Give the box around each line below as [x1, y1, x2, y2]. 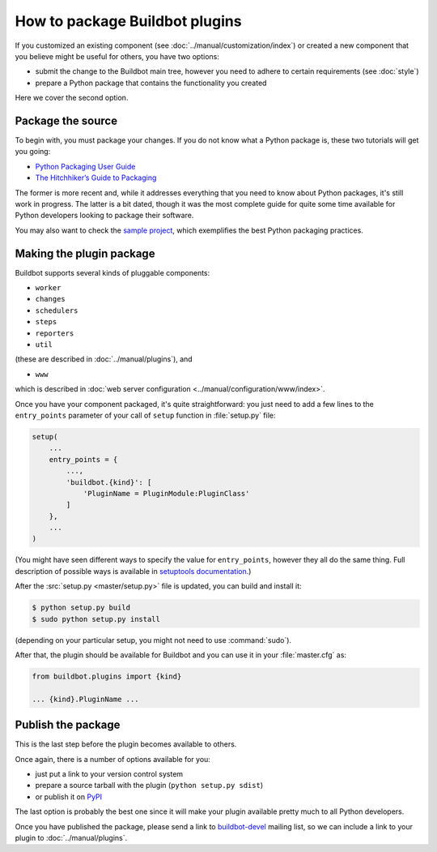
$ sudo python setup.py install [32, 614, 161, 623]
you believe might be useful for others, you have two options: [15, 51, 220, 61]
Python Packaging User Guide [35, 161, 136, 171]
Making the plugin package [15, 246, 155, 260]
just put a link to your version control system [35, 769, 184, 779]
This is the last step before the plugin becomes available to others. [15, 739, 237, 749]
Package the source [15, 113, 117, 127]
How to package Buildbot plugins [15, 12, 242, 30]
